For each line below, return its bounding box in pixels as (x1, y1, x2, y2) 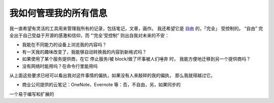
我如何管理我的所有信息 (9, 8, 108, 19)
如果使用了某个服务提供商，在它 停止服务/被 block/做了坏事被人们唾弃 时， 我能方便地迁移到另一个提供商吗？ (22, 56, 251, 62)
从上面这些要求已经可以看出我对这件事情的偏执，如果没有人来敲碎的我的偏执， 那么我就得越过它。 (9, 72, 215, 78)
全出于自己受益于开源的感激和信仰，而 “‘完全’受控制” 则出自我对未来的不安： (9, 32, 169, 38)
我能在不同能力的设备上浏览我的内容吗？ (22, 42, 107, 48)
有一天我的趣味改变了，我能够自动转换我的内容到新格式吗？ (22, 49, 147, 55)
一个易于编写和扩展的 (9, 91, 54, 97)
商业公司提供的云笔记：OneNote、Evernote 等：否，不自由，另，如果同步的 (22, 82, 181, 88)
